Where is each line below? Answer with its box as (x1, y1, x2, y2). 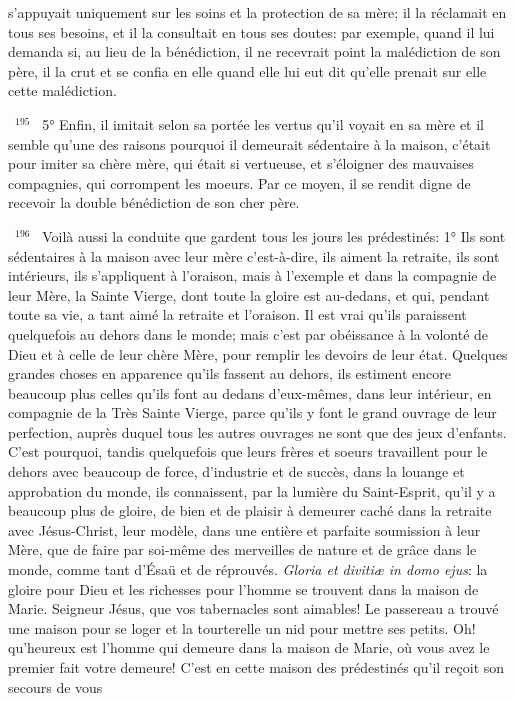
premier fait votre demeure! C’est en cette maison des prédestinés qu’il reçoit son (8, 657, 505, 677)
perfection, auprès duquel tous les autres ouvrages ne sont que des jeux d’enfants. (8, 421, 507, 442)
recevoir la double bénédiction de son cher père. (8, 192, 300, 213)
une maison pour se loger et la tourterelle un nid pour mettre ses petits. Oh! (8, 617, 476, 638)
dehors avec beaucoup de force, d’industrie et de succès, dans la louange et (8, 461, 465, 482)
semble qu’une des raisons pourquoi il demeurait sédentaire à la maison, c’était (8, 133, 491, 154)
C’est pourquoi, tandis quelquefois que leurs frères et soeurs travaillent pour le (8, 441, 488, 462)
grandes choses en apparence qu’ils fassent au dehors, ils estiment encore (8, 363, 451, 384)
